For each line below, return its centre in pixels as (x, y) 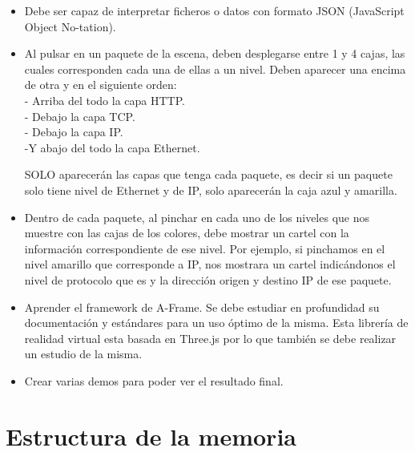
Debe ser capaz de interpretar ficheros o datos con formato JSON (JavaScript (214, 10)
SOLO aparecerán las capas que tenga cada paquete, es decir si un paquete (208, 174)
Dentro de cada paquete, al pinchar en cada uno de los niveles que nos (197, 217)
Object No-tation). (70, 26)
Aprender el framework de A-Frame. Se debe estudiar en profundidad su (202, 307)
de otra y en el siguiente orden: (101, 85)
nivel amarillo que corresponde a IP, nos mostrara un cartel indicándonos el (210, 264)
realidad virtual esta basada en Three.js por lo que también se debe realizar (210, 338)
